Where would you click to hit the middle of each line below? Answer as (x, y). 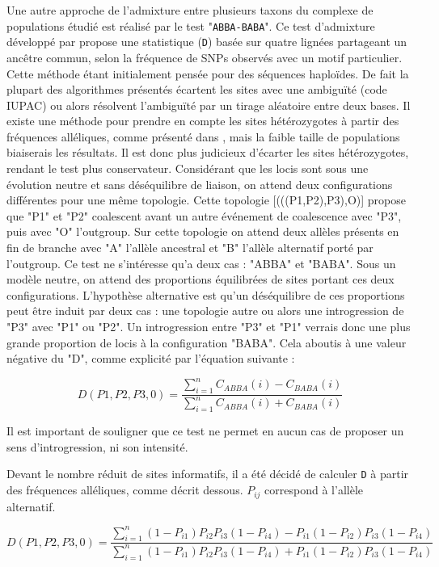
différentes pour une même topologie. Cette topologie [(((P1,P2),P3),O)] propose (206, 200)
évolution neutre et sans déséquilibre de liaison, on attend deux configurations (200, 184)
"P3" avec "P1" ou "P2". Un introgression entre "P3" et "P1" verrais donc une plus (209, 326)
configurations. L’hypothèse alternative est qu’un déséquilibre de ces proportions (206, 294)
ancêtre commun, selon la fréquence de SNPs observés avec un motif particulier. (205, 57)
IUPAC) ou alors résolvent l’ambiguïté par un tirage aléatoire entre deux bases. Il (209, 105)
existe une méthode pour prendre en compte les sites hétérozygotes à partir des (203, 121)
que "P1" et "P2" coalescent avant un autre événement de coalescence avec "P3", (204, 215)
